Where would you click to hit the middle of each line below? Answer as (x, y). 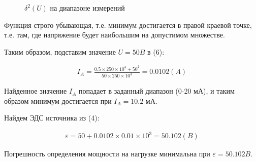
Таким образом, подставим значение (60, 51)
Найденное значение (36, 91)
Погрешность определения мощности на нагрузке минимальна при (107, 154)
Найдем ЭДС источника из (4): (52, 118)
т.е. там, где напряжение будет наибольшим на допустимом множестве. (115, 35)
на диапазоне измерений (87, 8)
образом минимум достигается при (58, 100)
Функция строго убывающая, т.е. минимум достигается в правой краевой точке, (128, 25)
